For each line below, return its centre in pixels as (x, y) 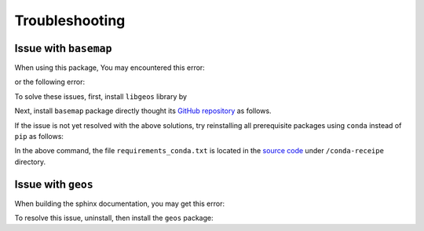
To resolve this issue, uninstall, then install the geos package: (114, 218)
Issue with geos (54, 184)
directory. (30, 162)
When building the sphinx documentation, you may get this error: (120, 203)
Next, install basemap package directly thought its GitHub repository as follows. (143, 111)
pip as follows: (39, 137)
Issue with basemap (63, 48)
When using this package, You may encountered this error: (110, 68)
